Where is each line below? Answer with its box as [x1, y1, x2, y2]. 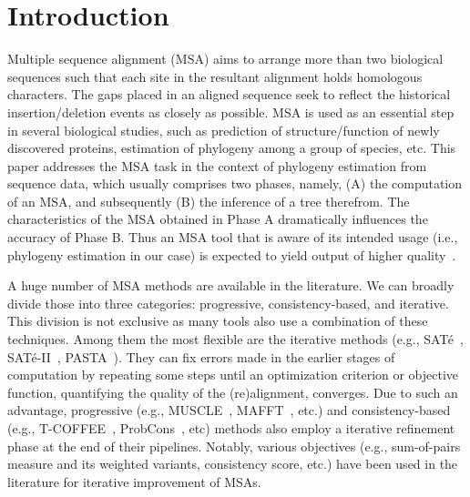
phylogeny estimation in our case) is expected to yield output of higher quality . [7, 245, 456, 264]
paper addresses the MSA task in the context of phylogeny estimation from [7, 156, 427, 175]
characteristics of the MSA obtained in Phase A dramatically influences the [7, 209, 428, 228]
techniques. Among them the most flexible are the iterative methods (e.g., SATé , [7, 330, 464, 349]
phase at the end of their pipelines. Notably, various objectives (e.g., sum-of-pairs [7, 436, 461, 455]
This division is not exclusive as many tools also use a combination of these [7, 311, 428, 330]
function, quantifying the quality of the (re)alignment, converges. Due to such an [7, 382, 458, 401]
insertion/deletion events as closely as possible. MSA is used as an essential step [7, 102, 455, 121]
